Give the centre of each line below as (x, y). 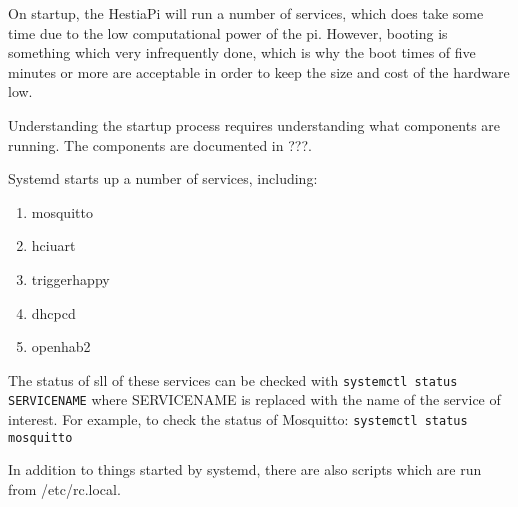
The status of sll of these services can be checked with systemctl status (233, 379)
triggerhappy (70, 278)
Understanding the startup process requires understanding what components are (254, 124)
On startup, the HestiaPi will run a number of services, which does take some (246, 13)
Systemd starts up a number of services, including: (163, 178)
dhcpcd (53, 312)
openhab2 (61, 346)
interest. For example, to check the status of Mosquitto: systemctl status (238, 419)
